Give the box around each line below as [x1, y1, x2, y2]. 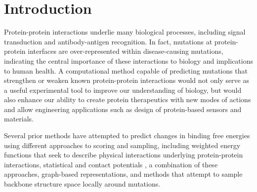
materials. [4, 114, 34, 124]
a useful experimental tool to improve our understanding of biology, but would [4, 84, 242, 95]
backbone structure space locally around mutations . [4, 179, 161, 189]
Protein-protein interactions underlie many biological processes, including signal [4, 27, 246, 37]
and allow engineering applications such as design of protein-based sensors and [4, 104, 242, 114]
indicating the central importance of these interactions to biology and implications [4, 55, 253, 66]
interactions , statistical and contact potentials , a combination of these [4, 159, 218, 169]
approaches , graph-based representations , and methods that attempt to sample [4, 169, 243, 179]
